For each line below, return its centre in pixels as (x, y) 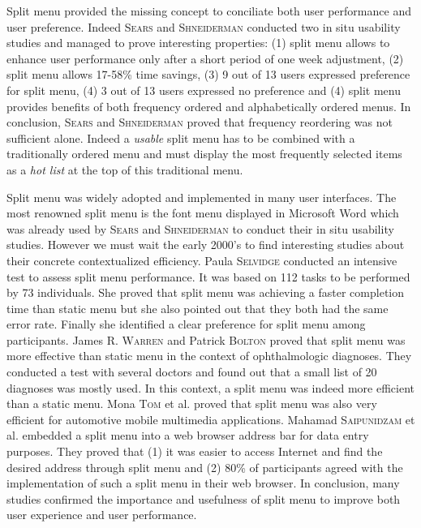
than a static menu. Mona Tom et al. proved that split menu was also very (192, 404)
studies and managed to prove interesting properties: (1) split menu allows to (198, 43)
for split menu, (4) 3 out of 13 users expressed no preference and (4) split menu (204, 90)
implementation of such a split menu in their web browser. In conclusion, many (203, 483)
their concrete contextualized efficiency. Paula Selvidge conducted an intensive (202, 260)
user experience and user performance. (102, 515)
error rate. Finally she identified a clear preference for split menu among (186, 324)
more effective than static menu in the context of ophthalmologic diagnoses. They (209, 356)
